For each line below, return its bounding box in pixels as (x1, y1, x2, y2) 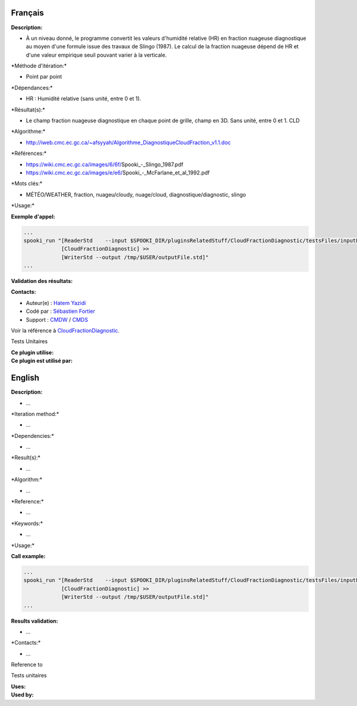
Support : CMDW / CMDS (26, 316, 89, 323)
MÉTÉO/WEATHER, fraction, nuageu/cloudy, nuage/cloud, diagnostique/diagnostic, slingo (26, 191, 246, 198)
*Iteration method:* (11, 410, 59, 417)
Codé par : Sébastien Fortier (26, 307, 95, 315)
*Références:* (11, 150, 47, 157)
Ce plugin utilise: (11, 349, 54, 356)
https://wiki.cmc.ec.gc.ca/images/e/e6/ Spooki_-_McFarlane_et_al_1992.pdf (26, 169, 210, 176)
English (11, 373, 40, 383)
